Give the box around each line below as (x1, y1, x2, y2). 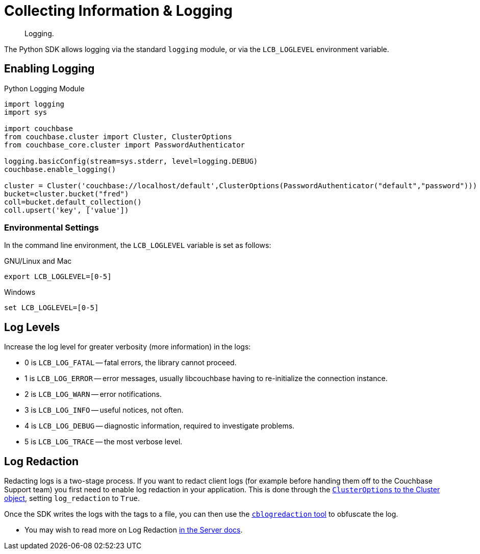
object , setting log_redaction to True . (4, 494, 140, 503)
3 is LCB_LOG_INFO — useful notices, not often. (24, 406, 184, 415)
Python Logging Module (4, 84, 85, 93)
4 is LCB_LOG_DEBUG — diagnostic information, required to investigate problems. (24, 421, 295, 431)
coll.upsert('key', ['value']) (4, 206, 129, 214)
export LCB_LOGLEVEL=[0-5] (4, 272, 112, 281)
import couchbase (4, 124, 73, 133)
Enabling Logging (4, 62, 95, 75)
